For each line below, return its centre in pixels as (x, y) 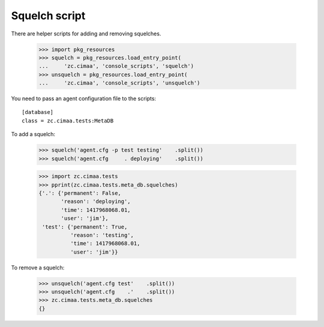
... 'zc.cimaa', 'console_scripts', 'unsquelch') (119, 83)
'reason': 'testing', (102, 235)
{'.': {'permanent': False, (80, 193)
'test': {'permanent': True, (85, 227)
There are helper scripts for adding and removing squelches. (86, 34)
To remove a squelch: (38, 268)
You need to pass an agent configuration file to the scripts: (83, 98)
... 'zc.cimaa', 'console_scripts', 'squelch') (116, 66)
